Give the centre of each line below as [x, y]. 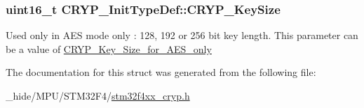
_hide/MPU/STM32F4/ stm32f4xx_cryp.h [98, 95]
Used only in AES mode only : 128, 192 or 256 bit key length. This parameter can [182, 35]
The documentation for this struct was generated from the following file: [161, 72]
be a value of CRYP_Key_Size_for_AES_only [109, 48]
